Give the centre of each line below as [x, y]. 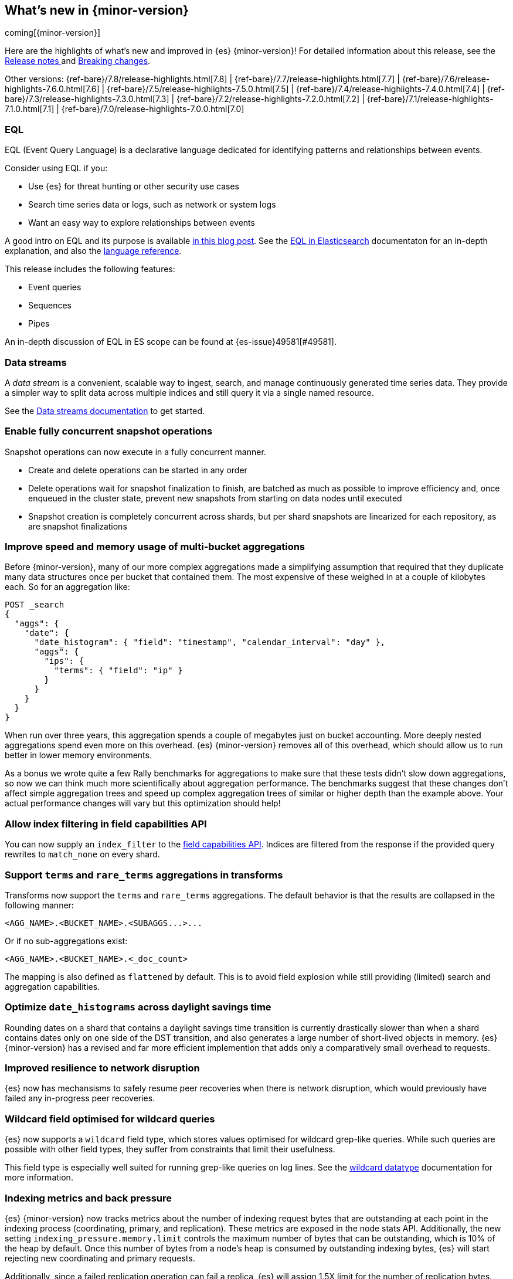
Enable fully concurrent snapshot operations [109, 431]
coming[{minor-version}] [53, 33]
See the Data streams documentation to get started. [105, 410]
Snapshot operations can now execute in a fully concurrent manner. [135, 452]
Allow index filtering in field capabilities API [106, 824]
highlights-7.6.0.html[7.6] [52, 89]
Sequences [50, 306]
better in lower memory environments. [78, 755]
